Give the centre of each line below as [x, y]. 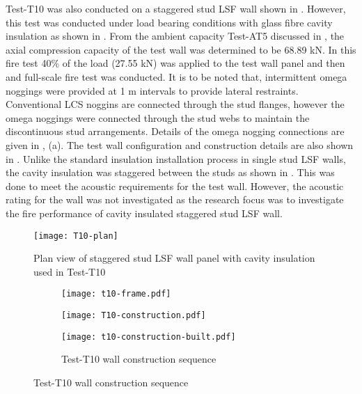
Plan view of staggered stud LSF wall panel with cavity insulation [174, 258]
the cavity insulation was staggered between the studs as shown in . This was [170, 172]
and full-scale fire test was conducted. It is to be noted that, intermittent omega [176, 76]
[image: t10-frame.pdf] [116, 294]
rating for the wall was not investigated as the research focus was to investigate [175, 199]
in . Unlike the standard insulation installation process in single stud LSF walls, [176, 158]
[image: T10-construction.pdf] [134, 315]
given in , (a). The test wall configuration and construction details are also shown [180, 144]
